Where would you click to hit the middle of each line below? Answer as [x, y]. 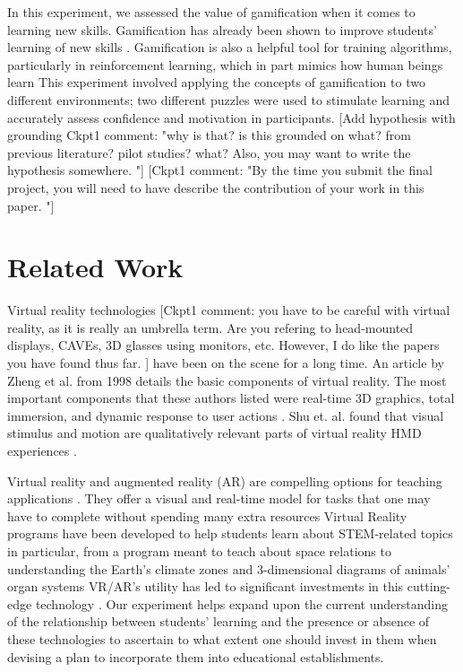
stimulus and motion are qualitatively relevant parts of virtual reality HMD [214, 433]
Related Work [95, 267]
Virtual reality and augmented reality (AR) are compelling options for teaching [225, 480]
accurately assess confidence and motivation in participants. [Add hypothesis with [231, 117]
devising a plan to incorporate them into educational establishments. [196, 656]
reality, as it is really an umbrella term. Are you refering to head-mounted [210, 327]
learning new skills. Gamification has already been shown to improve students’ [222, 29]
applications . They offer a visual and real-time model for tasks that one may [219, 498]
